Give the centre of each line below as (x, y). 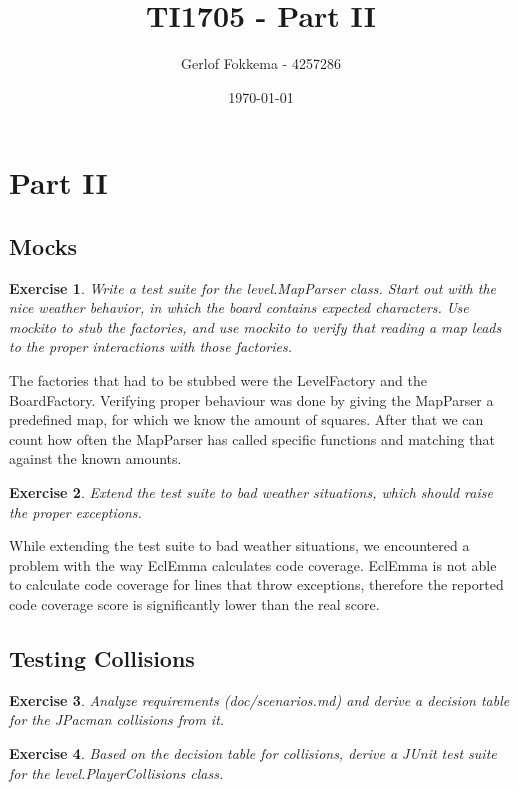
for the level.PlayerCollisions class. (116, 772)
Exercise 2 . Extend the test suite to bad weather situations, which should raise (251, 492)
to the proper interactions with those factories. (151, 346)
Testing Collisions (102, 658)
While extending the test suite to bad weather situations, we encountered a (239, 545)
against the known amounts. (95, 458)
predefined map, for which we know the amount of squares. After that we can (246, 419)
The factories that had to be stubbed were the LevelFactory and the (218, 380)
